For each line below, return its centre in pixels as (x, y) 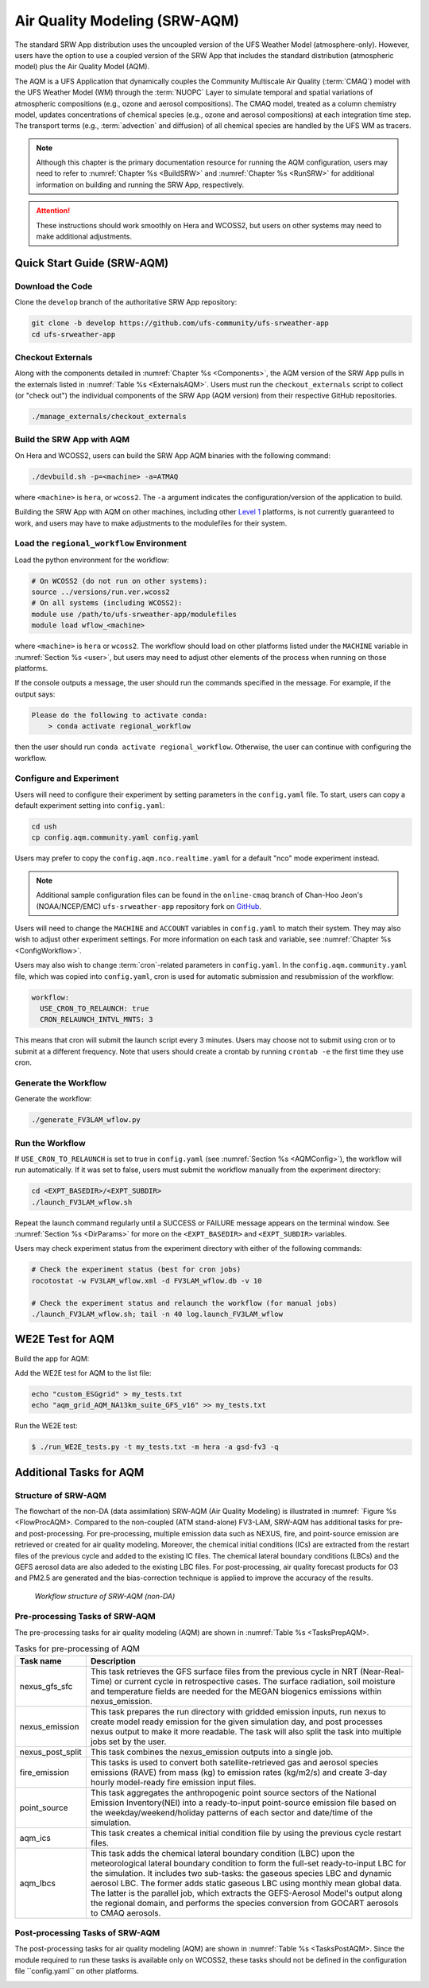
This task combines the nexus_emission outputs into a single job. (212, 1752)
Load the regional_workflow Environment (100, 543)
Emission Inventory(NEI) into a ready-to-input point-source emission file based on (243, 1803)
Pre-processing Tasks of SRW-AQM (85, 1617)
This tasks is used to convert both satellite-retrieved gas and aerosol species (234, 1762)
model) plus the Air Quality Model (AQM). (82, 67)
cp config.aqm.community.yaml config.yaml (115, 838)
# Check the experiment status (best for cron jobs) (136, 1270)
